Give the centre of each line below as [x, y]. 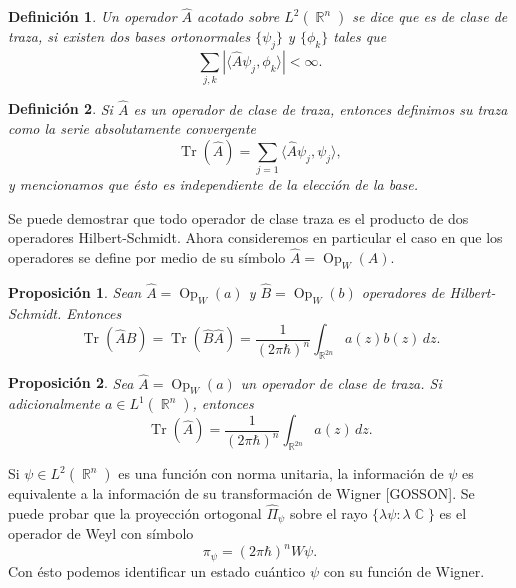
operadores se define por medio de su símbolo [147, 257]
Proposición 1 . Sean [75, 292]
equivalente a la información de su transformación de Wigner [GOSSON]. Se [241, 493]
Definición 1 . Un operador [92, 16]
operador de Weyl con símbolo [101, 533]
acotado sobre [238, 16]
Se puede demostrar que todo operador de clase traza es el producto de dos [238, 217]
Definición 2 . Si [60, 108]
